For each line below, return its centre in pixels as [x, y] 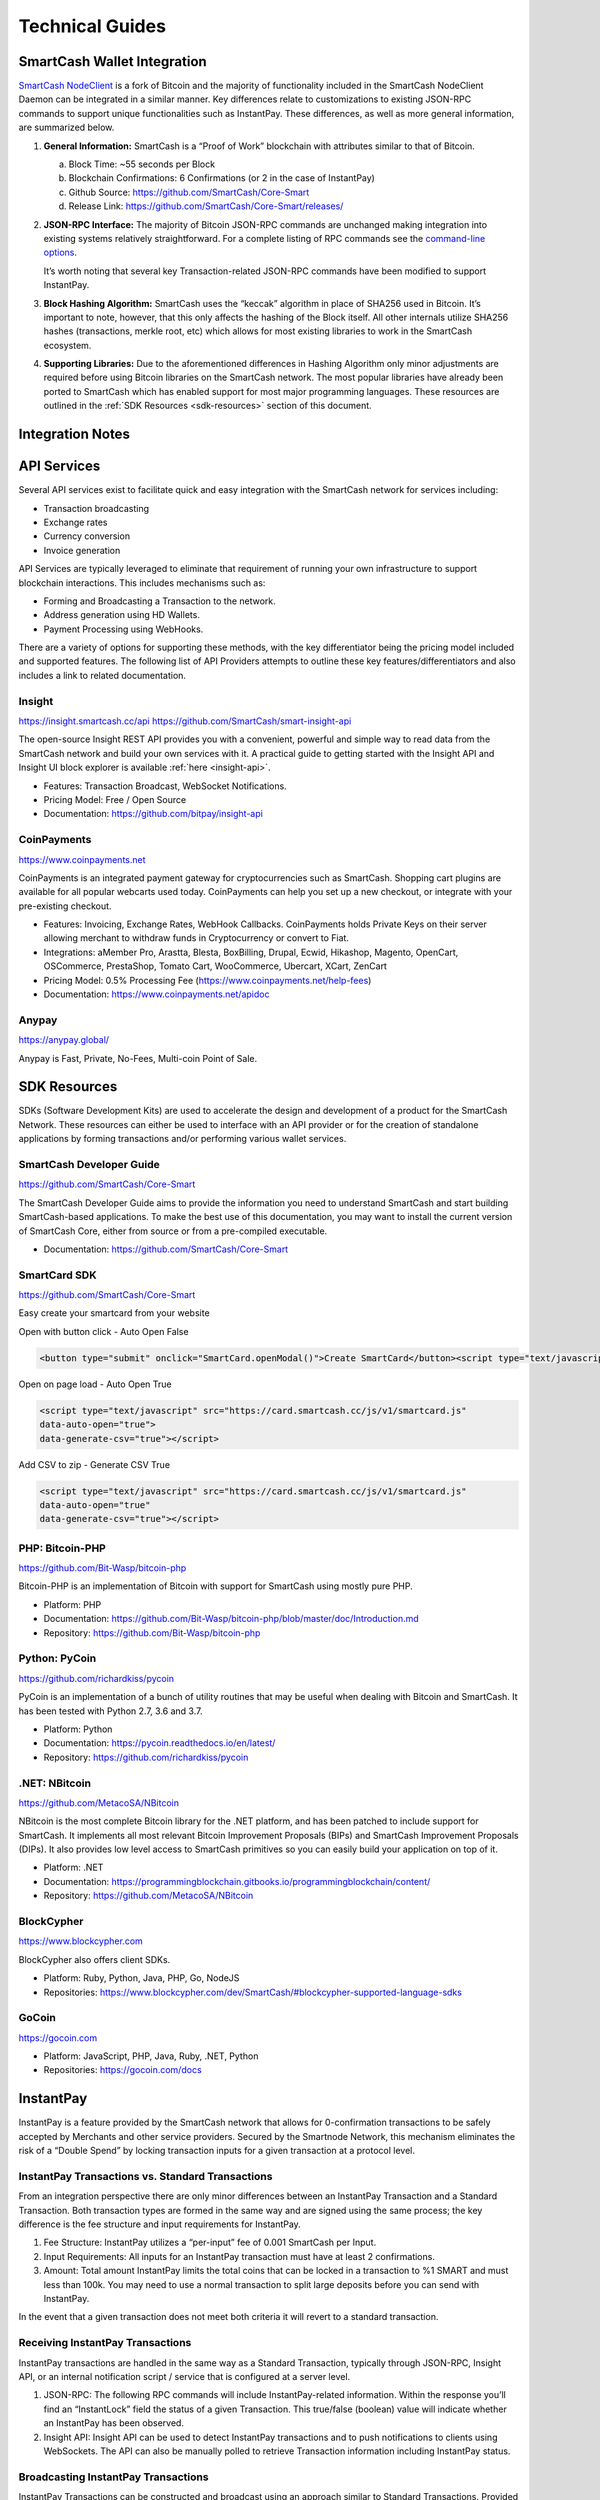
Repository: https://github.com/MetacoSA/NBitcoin [148, 1896]
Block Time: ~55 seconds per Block [141, 164]
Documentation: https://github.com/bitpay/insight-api [153, 814]
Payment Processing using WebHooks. [123, 629]
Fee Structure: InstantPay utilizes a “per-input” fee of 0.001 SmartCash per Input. [210, 2242]
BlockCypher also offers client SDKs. [94, 1959]
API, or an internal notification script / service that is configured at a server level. [184, 2376]
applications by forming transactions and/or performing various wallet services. [182, 1139]
